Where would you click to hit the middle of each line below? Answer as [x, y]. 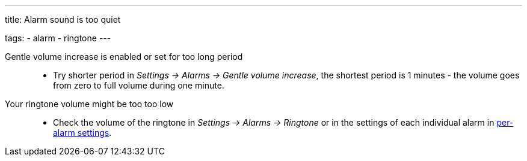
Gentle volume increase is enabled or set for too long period [124, 57]
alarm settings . [82, 133]
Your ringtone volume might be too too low [89, 104]
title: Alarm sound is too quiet [63, 19]
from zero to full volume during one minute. [139, 85]
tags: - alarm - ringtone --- [58, 38]
